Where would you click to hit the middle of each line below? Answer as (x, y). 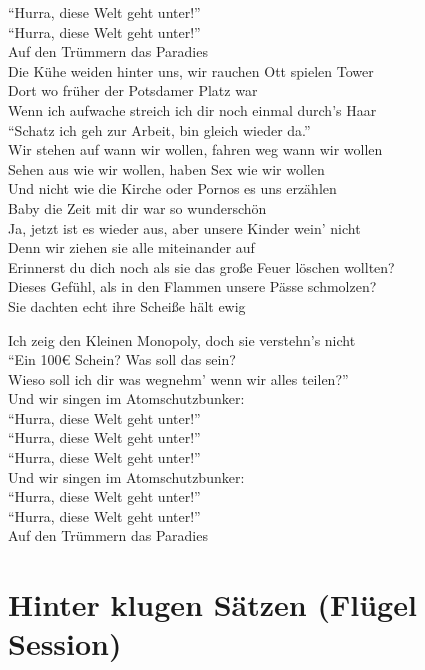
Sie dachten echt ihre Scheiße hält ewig (127, 305)
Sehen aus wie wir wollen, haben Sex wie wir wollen (166, 168)
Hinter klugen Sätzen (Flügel (212, 604)
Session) (65, 643)
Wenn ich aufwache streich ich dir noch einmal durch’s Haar (192, 109)
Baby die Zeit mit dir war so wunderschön (137, 207)
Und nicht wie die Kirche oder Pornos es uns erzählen (172, 188)
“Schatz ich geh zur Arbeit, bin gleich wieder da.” (159, 129)
